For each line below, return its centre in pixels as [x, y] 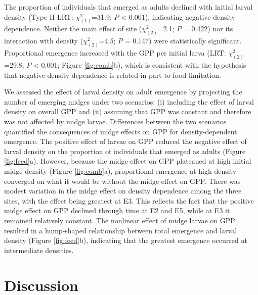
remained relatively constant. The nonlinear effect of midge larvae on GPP [120, 220]
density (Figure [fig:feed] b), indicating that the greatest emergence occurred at [126, 240]
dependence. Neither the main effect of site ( [73, 29]
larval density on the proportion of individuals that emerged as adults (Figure [125, 151]
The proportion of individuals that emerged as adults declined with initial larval [128, 7]
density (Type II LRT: [39, 16]
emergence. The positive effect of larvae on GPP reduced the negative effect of [125, 141]
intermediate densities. [39, 250]
